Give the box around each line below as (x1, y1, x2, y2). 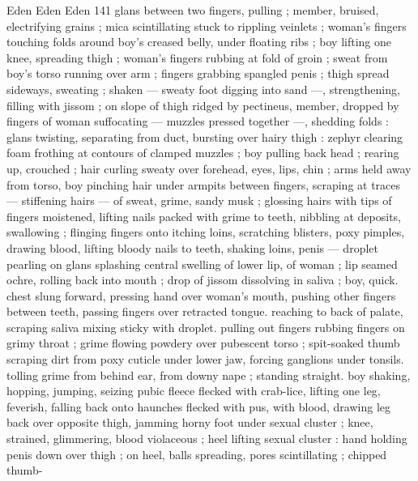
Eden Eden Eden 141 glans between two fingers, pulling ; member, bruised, (6, 2, 379, 18)
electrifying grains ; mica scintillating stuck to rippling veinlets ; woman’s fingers (6, 17, 407, 34)
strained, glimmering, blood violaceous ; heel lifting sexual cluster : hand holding (6, 430, 407, 447)
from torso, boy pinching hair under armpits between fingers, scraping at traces (6, 176, 401, 193)
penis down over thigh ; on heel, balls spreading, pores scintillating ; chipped (6, 445, 387, 462)
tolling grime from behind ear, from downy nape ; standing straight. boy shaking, (6, 366, 411, 383)
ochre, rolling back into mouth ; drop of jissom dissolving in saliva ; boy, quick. (6, 271, 399, 288)
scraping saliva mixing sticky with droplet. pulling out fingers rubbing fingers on (6, 318, 405, 335)
